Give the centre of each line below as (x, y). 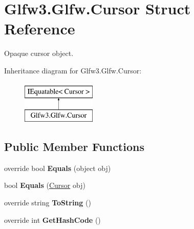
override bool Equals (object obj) (58, 168)
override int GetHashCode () (52, 220)
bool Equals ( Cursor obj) (45, 185)
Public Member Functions (74, 147)
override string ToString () (48, 203)
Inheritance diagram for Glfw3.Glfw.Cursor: (73, 70)
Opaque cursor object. (39, 53)
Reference (40, 28)
